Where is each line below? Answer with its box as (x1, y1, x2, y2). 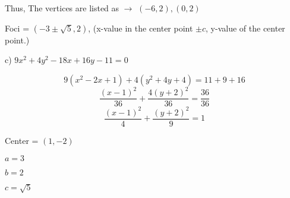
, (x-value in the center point (88, 21, 193, 34)
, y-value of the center (206, 21, 285, 34)
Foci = (5, 21, 30, 34)
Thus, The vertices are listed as (5, 2, 119, 14)
